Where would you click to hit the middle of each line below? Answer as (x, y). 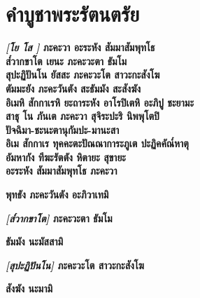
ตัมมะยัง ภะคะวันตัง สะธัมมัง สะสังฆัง (73, 88)
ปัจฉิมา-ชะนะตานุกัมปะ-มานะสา (63, 129)
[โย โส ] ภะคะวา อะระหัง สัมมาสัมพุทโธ (80, 47)
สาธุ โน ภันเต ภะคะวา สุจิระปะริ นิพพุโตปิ (83, 116)
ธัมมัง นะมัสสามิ (35, 242)
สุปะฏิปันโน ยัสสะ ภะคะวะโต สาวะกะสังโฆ (83, 75)
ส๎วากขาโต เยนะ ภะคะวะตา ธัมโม (66, 61)
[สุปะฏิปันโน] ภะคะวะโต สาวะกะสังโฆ (75, 265)
